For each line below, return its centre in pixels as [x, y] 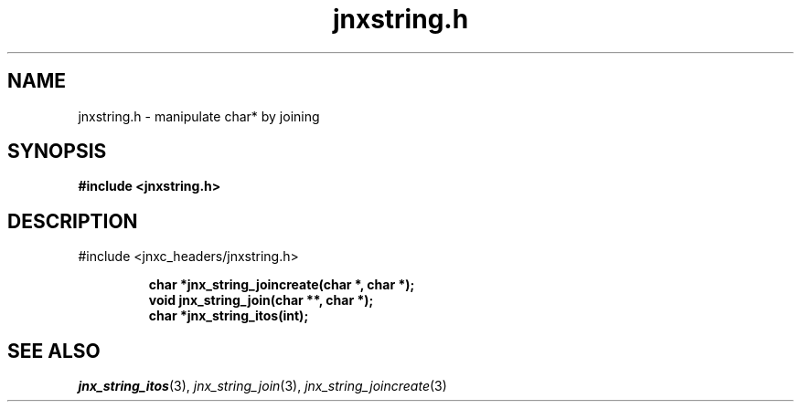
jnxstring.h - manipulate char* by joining [199, 116]
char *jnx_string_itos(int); [229, 316]
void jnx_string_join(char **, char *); [261, 300]
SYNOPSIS [57, 152]
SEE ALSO [54, 351]
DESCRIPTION [73, 221]
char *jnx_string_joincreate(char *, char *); [282, 285]
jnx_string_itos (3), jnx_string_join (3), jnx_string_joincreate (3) [262, 386]
